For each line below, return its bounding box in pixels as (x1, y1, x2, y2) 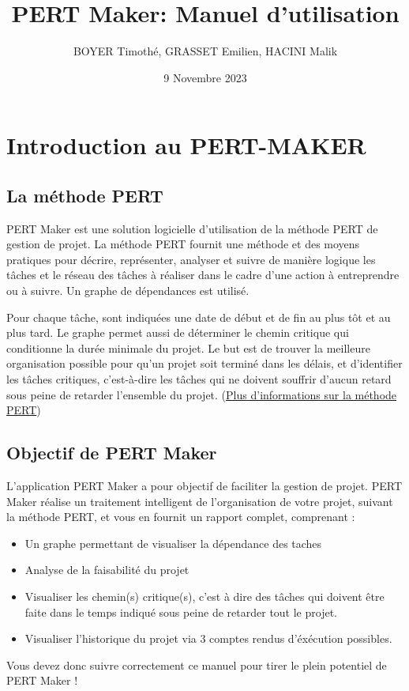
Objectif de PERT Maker (6, 440, 217, 465)
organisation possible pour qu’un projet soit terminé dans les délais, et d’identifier (6, 355, 403, 372)
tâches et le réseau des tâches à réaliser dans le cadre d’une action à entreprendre (6, 266, 400, 283)
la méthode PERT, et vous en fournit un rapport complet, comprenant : (6, 508, 355, 525)
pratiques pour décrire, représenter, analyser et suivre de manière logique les (6, 251, 376, 267)
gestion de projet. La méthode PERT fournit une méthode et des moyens (6, 236, 360, 252)
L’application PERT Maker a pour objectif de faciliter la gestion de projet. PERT (6, 478, 402, 494)
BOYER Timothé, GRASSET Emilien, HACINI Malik (73, 43, 338, 59)
